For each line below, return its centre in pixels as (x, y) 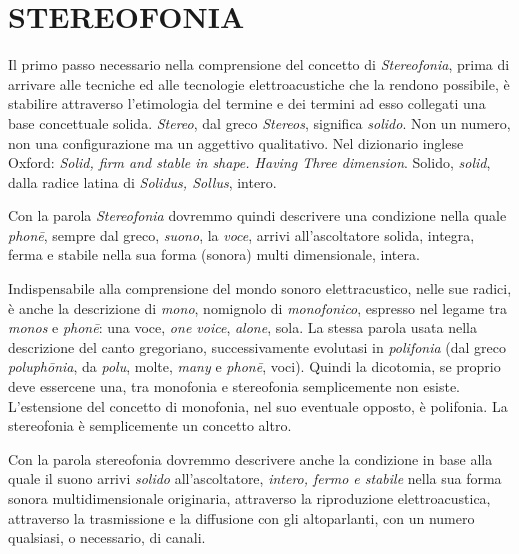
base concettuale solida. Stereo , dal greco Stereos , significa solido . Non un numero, (259, 122)
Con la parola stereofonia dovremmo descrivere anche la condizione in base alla (250, 458)
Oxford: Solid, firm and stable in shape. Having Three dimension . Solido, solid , (249, 162)
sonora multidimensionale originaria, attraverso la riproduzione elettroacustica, (249, 498)
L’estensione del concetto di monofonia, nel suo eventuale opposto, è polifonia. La (258, 405)
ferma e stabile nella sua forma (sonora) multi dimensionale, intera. (214, 254)
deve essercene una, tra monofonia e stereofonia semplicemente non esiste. (234, 386)
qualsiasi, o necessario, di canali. (107, 537)
